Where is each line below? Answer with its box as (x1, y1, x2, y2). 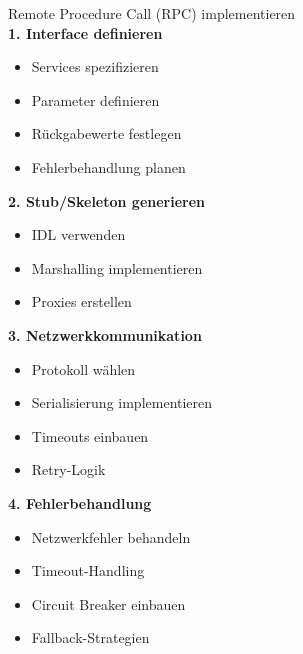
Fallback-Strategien (31, 627, 150, 648)
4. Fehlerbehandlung (8, 492, 152, 513)
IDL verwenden (31, 224, 126, 245)
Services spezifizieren (31, 56, 159, 77)
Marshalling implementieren (31, 257, 203, 278)
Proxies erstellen (31, 291, 132, 312)
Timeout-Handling (31, 560, 145, 581)
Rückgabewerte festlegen (31, 123, 182, 144)
